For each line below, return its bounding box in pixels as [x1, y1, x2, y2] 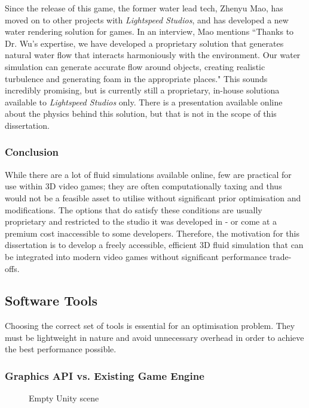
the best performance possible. [5, 343, 117, 355]
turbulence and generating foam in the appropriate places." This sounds [5, 72, 268, 84]
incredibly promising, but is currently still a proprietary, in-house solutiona [5, 84, 280, 96]
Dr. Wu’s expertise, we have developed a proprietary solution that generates [5, 37, 284, 49]
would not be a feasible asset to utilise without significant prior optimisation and [5, 191, 301, 204]
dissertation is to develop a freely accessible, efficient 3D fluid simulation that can [5, 238, 304, 251]
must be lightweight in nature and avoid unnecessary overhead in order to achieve [5, 331, 304, 343]
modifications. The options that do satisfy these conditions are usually [5, 203, 262, 216]
